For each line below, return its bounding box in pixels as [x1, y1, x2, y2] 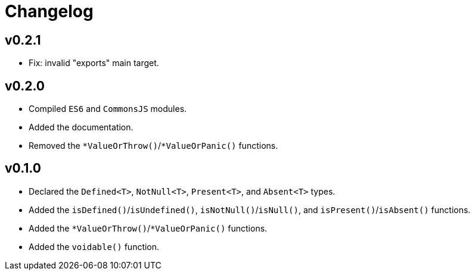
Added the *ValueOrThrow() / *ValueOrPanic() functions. [29, 223, 268, 233]
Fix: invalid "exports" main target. [29, 58, 159, 68]
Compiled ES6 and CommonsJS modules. [29, 104, 187, 114]
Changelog [5, 1, 94, 21]
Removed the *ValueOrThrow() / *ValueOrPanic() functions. [29, 140, 278, 151]
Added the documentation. [29, 122, 134, 133]
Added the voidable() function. [29, 241, 160, 252]
